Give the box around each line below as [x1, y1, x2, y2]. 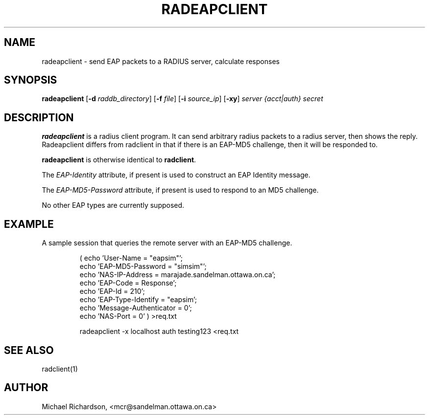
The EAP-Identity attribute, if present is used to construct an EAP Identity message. [42, 171, 310, 179]
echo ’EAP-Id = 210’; [79, 287, 145, 296]
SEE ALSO [4, 344, 54, 356]
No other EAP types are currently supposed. [42, 201, 185, 210]
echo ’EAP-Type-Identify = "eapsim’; [79, 295, 197, 304]
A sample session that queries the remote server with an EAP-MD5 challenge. [42, 239, 292, 247]
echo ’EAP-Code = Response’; [79, 279, 177, 287]
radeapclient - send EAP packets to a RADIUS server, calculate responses [42, 57, 280, 66]
